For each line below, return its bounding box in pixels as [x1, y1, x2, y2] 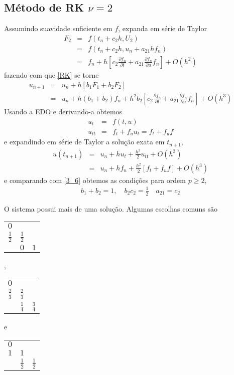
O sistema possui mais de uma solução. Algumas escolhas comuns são [4, 203, 218, 214]
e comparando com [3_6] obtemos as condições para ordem [4, 174, 186, 185]
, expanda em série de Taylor [118, 23, 207, 34]
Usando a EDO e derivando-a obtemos [4, 106, 123, 116]
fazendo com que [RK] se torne [4, 69, 99, 80]
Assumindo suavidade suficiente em [4, 23, 112, 34]
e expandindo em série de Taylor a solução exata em [4, 136, 165, 147]
